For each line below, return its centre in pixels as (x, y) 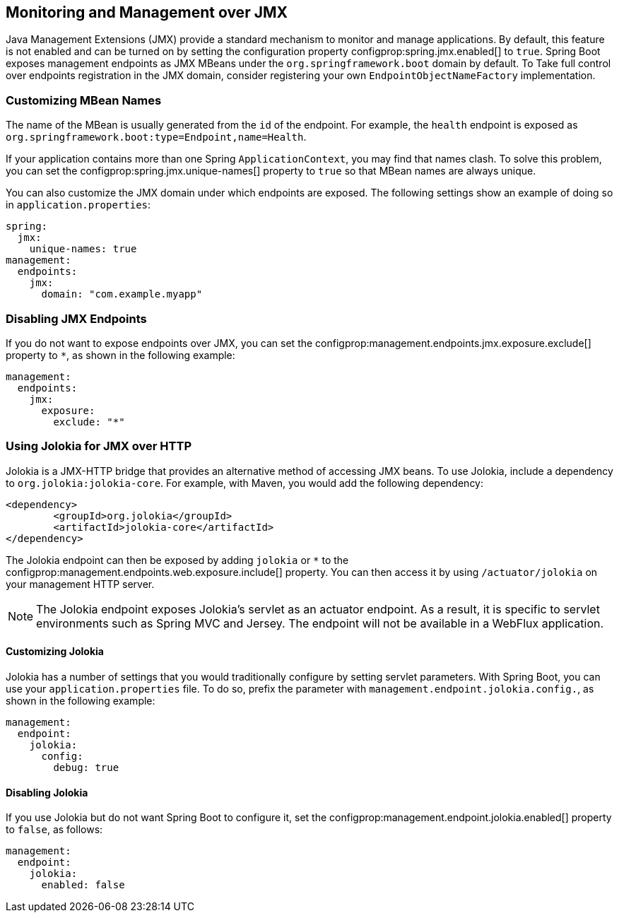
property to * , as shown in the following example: (120, 355)
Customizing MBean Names (84, 100)
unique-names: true (83, 249)
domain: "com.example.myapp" (122, 294)
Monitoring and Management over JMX (147, 12)
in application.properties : (78, 205)
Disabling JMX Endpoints (76, 318)
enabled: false (83, 885)
